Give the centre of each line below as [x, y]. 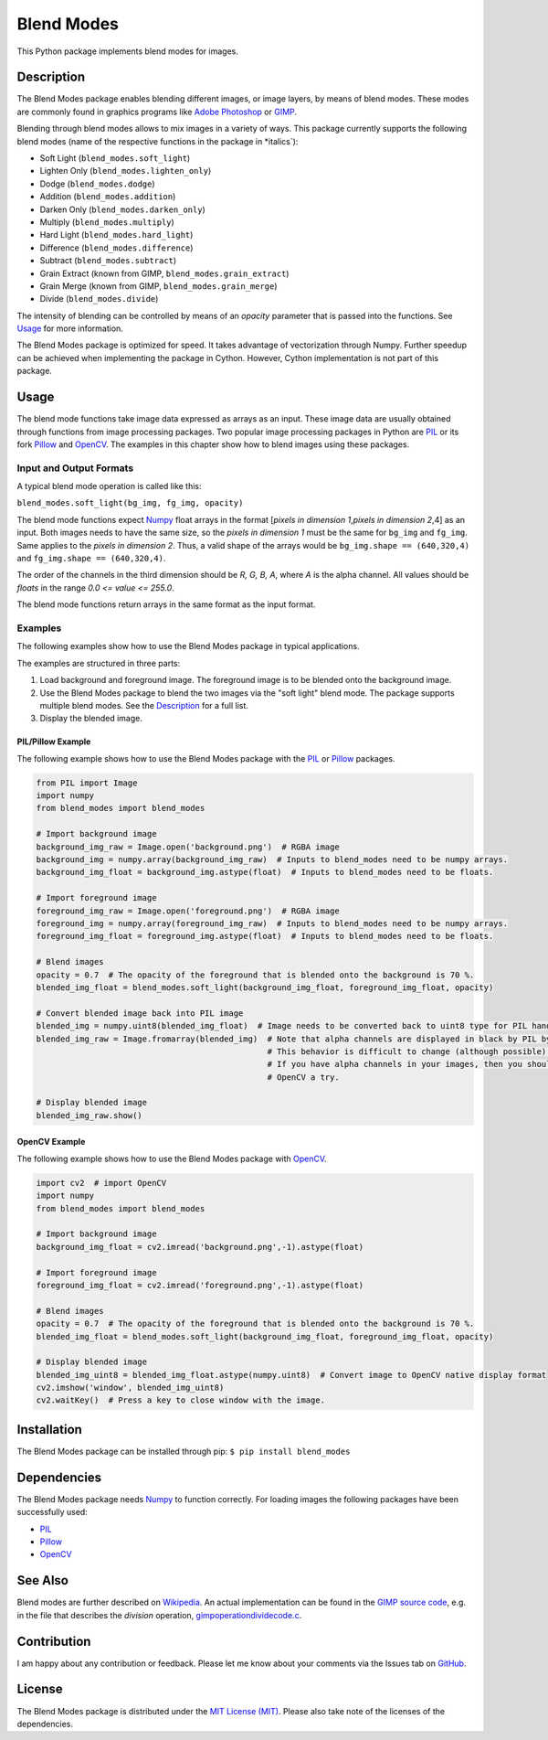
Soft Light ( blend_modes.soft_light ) [115, 158]
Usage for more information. [70, 328]
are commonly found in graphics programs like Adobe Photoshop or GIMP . [157, 112]
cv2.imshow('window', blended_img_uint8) [130, 1388]
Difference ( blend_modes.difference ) [116, 248]
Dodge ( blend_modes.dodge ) [97, 184]
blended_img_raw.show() [90, 1115]
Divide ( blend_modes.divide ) [99, 299]
